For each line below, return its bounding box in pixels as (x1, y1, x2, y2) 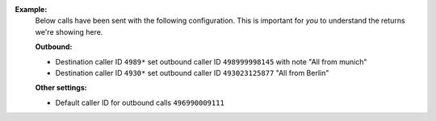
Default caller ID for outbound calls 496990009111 (55, 98, 225, 107)
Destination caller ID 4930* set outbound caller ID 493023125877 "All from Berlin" (55, 68, 329, 77)
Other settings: (35, 83, 88, 93)
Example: (15, 5, 48, 14)
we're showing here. (35, 27, 103, 36)
